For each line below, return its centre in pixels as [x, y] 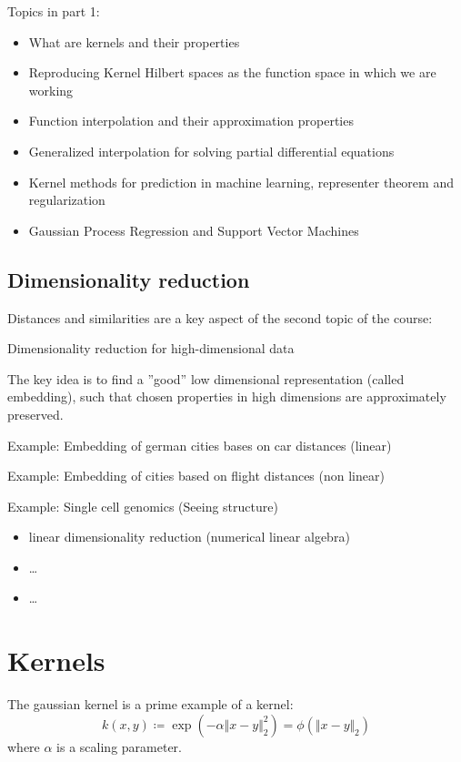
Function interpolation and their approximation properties [191, 121]
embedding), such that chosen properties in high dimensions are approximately [227, 396]
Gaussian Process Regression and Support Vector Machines [194, 230]
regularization [67, 200]
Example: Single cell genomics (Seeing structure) [143, 506]
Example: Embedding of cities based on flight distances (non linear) [196, 476]
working [51, 90]
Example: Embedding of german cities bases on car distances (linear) [200, 445]
